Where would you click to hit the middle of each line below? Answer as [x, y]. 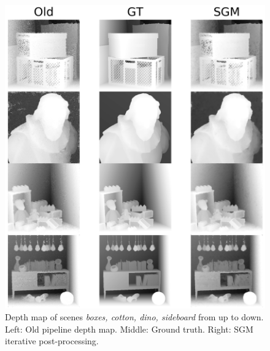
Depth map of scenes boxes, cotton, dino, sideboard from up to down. [134, 317]
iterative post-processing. [52, 341]
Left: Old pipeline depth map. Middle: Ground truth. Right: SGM [129, 329]
